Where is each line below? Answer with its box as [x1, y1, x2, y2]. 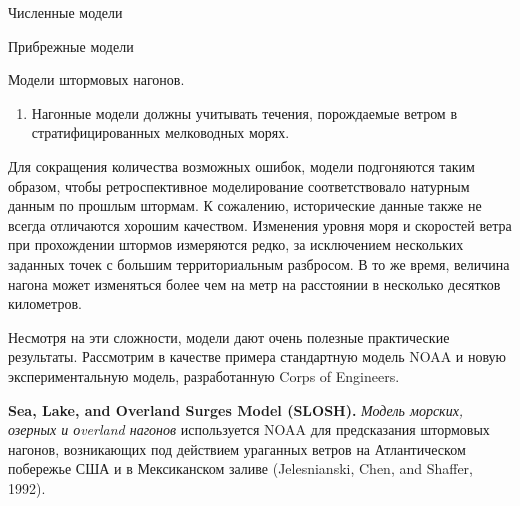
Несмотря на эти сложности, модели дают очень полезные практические [8, 326, 450, 347]
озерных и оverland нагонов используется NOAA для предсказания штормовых [8, 419, 490, 440]
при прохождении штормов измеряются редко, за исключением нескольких [8, 234, 464, 255]
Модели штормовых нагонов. [8, 69, 185, 90]
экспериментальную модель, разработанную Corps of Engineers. [8, 365, 400, 386]
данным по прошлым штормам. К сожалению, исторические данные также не [8, 195, 482, 216]
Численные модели [8, 2, 123, 22]
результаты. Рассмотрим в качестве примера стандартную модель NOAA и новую [8, 346, 507, 367]
